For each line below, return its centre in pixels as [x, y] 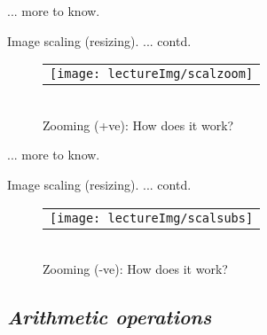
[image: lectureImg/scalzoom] [152, 74]
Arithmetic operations [110, 317]
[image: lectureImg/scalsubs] [152, 218]
